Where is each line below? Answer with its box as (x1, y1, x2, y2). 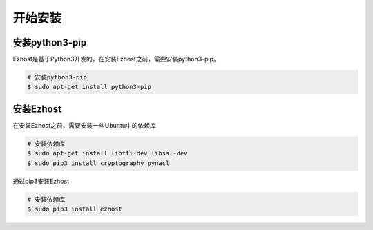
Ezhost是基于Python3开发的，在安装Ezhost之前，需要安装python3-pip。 (12, 55, 220, 64)
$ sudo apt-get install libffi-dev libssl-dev (27, 149, 188, 157)
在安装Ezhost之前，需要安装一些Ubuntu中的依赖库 (12, 121, 157, 129)
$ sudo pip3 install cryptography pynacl (27, 159, 170, 167)
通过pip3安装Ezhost (12, 177, 69, 185)
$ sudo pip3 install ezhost (27, 205, 122, 213)
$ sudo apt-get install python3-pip (27, 83, 152, 91)
